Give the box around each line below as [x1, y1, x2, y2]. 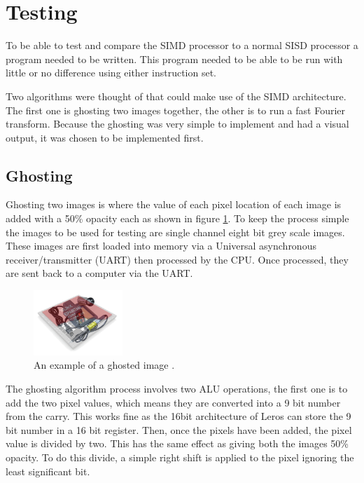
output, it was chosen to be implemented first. [6, 130, 204, 144]
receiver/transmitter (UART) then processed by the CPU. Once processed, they [6, 252, 349, 266]
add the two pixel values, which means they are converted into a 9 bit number [6, 395, 341, 409]
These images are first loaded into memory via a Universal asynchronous [6, 238, 316, 253]
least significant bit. [6, 463, 90, 478]
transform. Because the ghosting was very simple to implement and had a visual [6, 116, 349, 131]
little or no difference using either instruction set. [6, 65, 216, 80]
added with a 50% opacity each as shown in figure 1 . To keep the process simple [6, 211, 349, 226]
